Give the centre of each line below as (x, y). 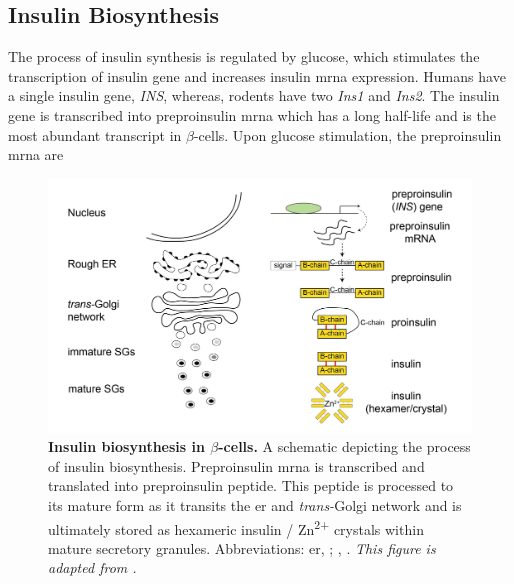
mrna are (36, 154)
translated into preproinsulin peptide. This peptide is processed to (251, 485)
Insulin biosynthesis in (126, 446)
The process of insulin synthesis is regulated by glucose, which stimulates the (244, 56)
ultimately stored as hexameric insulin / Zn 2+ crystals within (236, 527)
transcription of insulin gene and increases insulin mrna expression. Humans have (257, 75)
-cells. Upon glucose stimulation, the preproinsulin (347, 134)
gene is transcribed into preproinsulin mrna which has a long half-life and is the (252, 114)
